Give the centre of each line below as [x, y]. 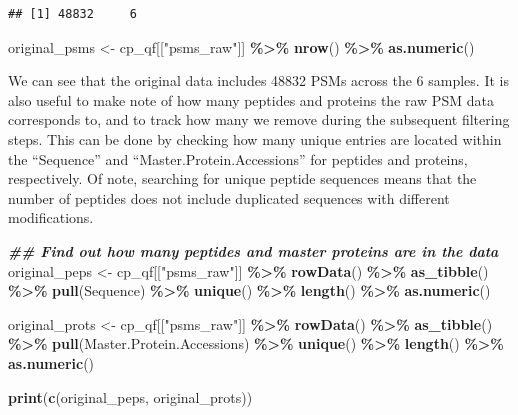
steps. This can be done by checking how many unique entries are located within [255, 138]
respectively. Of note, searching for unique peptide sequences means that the [242, 178]
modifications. [51, 217]
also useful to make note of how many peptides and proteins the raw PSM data [251, 99]
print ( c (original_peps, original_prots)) [130, 396]
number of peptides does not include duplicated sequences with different [229, 197]
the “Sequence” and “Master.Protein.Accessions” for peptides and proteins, [238, 158]
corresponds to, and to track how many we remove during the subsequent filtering [259, 119]
